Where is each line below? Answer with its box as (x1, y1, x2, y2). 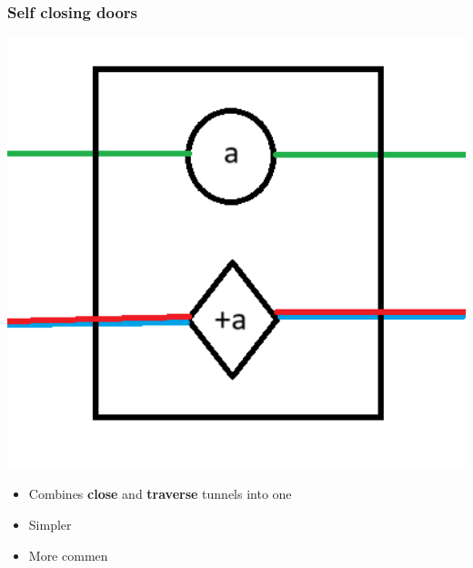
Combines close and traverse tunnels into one (28, 484, 292, 503)
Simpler (28, 514, 72, 533)
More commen (28, 545, 108, 564)
